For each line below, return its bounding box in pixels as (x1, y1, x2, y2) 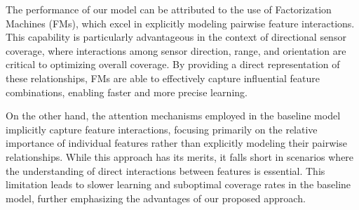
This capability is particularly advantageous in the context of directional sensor (6, 29, 346, 44)
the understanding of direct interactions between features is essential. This (6, 163, 325, 178)
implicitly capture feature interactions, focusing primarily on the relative (6, 122, 318, 136)
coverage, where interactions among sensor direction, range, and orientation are (6, 43, 346, 58)
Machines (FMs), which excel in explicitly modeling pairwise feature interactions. (6, 15, 355, 30)
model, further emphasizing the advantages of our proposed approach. (6, 190, 306, 205)
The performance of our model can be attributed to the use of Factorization (6, 2, 332, 16)
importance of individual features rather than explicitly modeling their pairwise (6, 136, 347, 150)
